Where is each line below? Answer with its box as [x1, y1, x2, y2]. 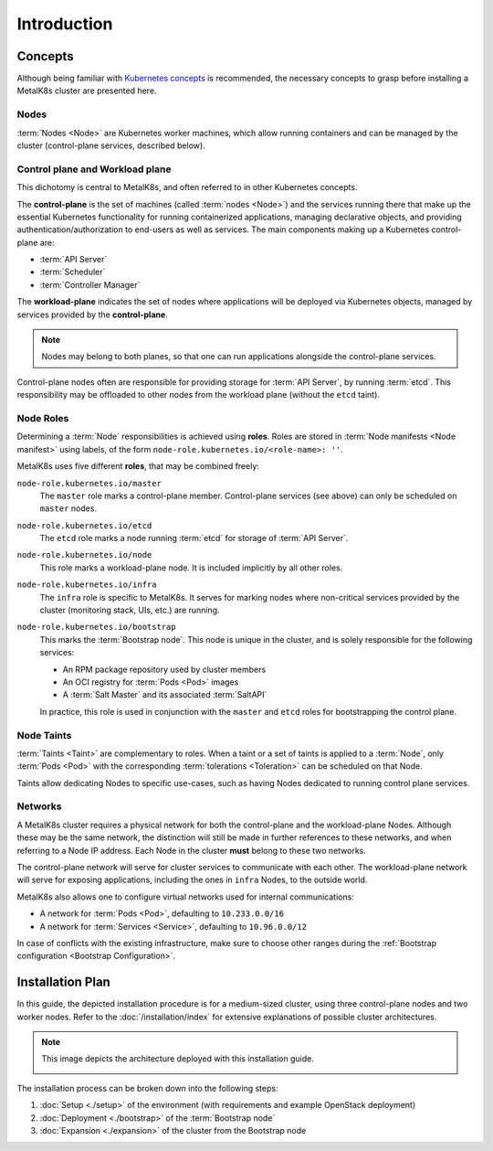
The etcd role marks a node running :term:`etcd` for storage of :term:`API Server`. [39, 533, 349, 544]
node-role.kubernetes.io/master [16, 478, 162, 488]
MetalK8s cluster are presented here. [16, 85, 157, 96]
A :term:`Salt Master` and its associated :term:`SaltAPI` [62, 689, 267, 700]
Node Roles [16, 411, 69, 424]
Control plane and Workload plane [16, 163, 172, 176]
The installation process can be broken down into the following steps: [16, 1082, 278, 1093]
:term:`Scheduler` [39, 266, 106, 278]
